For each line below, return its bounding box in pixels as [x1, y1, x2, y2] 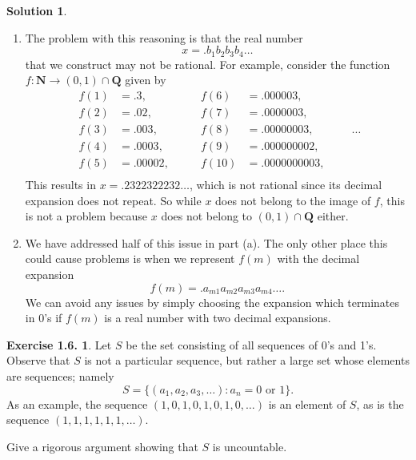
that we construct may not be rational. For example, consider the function [25, 55, 390, 72]
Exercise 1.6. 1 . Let [6, 336, 112, 353]
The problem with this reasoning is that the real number [25, 29, 303, 46]
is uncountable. [212, 438, 287, 454]
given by [125, 71, 166, 88]
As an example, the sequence [6, 395, 148, 412]
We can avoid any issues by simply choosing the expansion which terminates [25, 293, 400, 310]
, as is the [356, 395, 404, 412]
